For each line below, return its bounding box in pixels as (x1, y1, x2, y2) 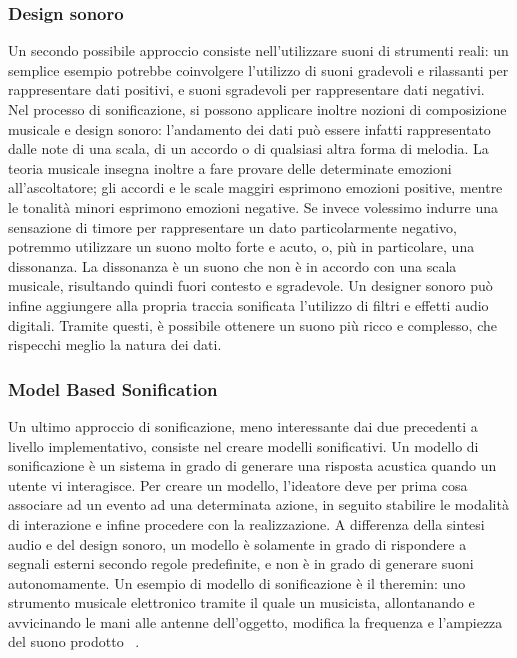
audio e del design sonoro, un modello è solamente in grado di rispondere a (8, 533, 467, 554)
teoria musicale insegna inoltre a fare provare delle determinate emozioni (8, 157, 452, 178)
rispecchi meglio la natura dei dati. (8, 334, 222, 355)
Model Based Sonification (8, 376, 218, 401)
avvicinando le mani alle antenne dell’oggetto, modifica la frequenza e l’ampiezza (8, 611, 503, 632)
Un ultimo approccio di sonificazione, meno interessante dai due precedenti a (8, 415, 478, 436)
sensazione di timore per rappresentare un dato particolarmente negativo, (8, 216, 457, 237)
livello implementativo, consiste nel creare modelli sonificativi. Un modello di (8, 435, 479, 456)
